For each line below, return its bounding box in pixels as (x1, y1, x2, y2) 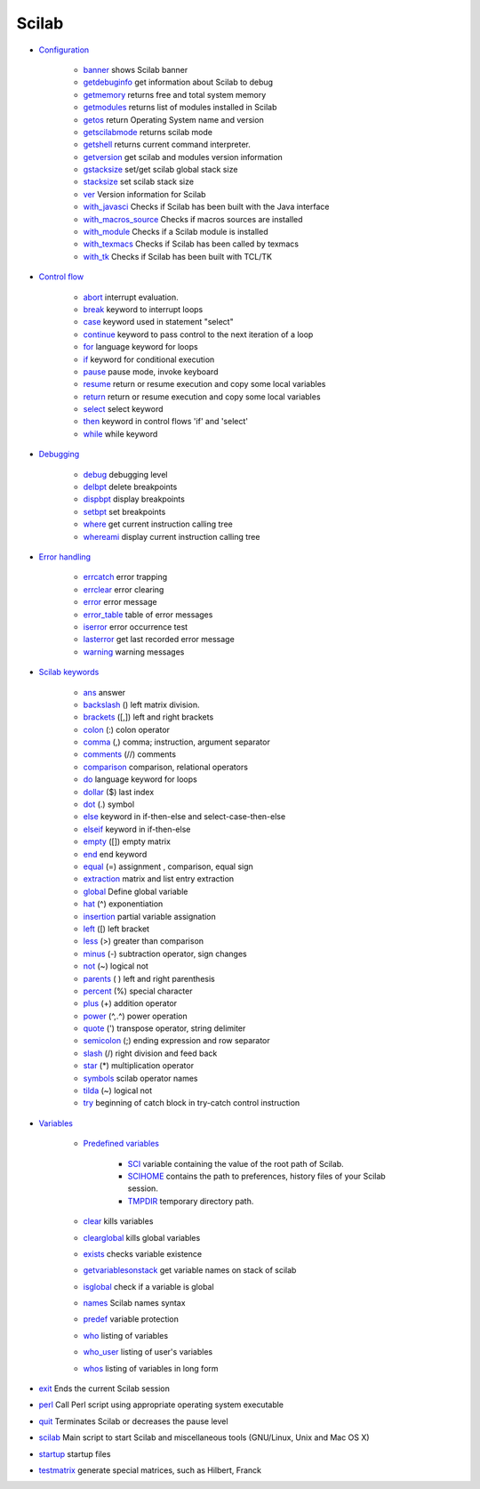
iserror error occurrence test (83, 621, 188, 632)
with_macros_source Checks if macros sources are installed (83, 213, 303, 224)
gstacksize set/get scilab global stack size (83, 165, 238, 175)
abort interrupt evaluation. (83, 292, 179, 302)
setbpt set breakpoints (83, 506, 166, 517)
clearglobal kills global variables (83, 1232, 201, 1243)
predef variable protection (83, 1314, 180, 1324)
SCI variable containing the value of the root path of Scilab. (127, 1158, 344, 1169)
